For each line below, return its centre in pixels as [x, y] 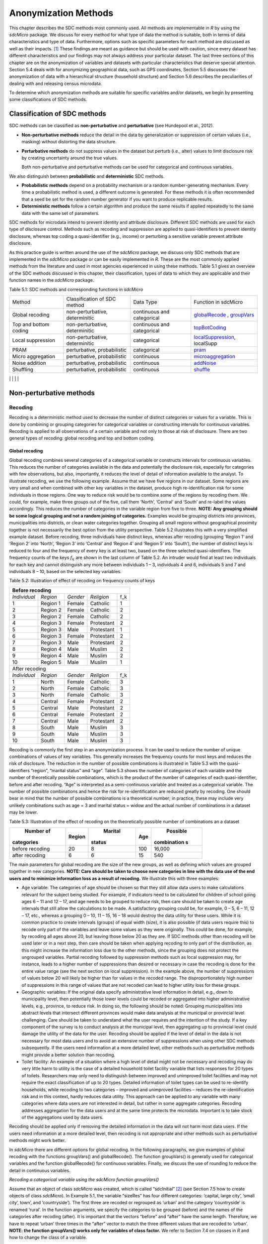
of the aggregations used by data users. [63, 1118]
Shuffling [23, 369]
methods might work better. [37, 1140]
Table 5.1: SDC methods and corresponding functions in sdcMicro [76, 289]
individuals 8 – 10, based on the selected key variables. [65, 571]
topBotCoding [210, 327]
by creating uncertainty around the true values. [70, 158]
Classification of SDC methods [58, 114]
